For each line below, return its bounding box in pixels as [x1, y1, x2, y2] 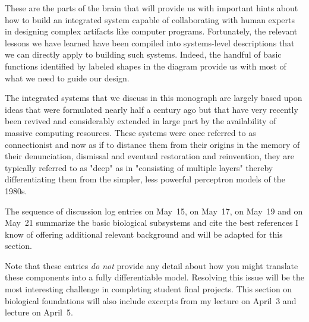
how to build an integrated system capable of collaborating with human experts [5, 13, 295, 26]
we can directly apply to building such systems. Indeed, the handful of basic [5, 48, 282, 61]
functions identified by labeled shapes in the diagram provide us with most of [5, 59, 286, 72]
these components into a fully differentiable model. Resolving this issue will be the [5, 271, 304, 283]
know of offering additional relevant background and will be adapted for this [5, 228, 283, 240]
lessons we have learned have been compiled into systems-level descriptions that [5, 36, 295, 49]
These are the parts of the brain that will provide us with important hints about [5, 2, 298, 14]
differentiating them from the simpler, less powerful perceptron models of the [5, 173, 285, 185]
